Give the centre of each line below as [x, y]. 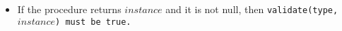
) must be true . [93, 22]
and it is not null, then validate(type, [252, 9]
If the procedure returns [69, 9]
